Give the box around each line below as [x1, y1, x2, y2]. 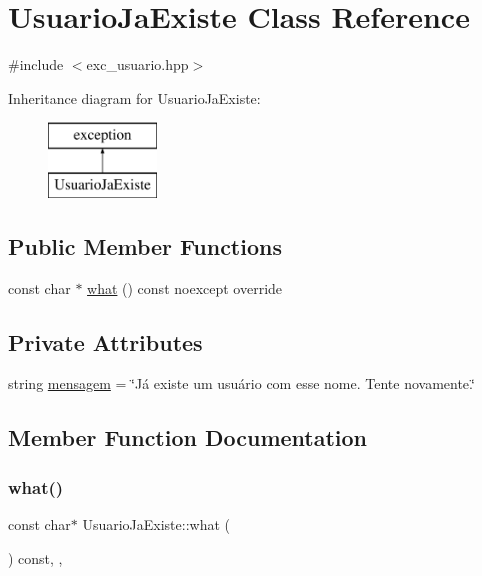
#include [8, 54, 64, 75]
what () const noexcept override [87, 277, 283, 298]
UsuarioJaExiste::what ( [82, 514, 230, 535]
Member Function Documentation [8, 422, 368, 453]
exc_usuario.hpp [86, 54, 189, 75]
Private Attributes [8, 326, 203, 357]
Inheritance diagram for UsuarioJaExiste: [8, 87, 261, 108]
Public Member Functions [8, 230, 282, 261]
